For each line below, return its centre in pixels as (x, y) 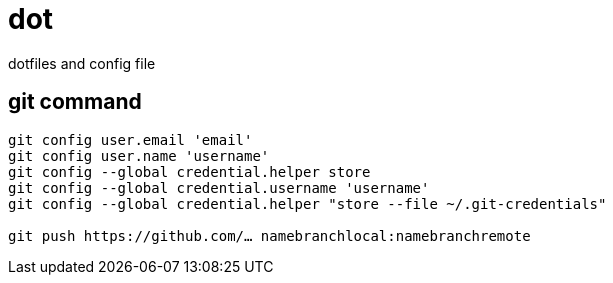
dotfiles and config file (82, 63)
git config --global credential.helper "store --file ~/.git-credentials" (307, 203)
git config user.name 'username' (139, 155)
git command (75, 102)
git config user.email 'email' (130, 139)
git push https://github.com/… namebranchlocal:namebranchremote (269, 235)
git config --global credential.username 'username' (219, 187)
